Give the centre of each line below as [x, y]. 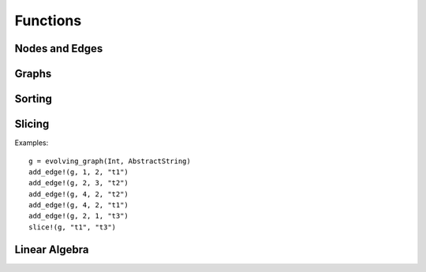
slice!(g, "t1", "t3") [73, 227]
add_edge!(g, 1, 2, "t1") [79, 172]
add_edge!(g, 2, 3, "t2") [79, 183]
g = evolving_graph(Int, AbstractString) [110, 161]
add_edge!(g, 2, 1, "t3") [79, 216]
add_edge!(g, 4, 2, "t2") [79, 194]
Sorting [34, 99]
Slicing [32, 124]
